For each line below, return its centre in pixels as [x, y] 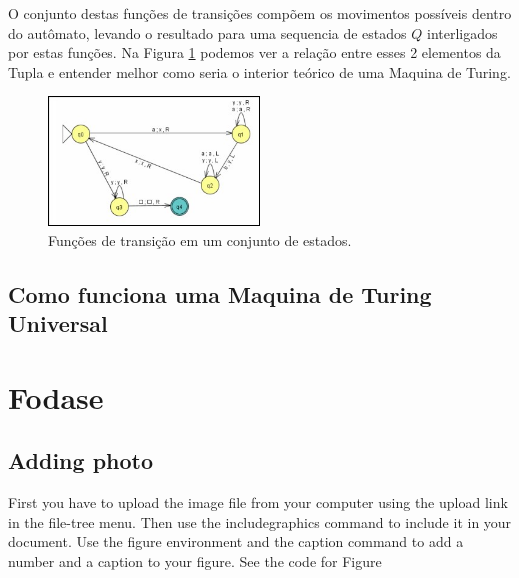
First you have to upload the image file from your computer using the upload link [258, 502]
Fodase [56, 396]
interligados [462, 32]
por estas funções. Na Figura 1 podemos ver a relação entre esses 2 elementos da [254, 52]
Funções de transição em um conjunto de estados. [200, 239]
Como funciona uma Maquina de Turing [220, 293]
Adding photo [81, 460]
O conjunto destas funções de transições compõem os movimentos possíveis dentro [260, 13]
